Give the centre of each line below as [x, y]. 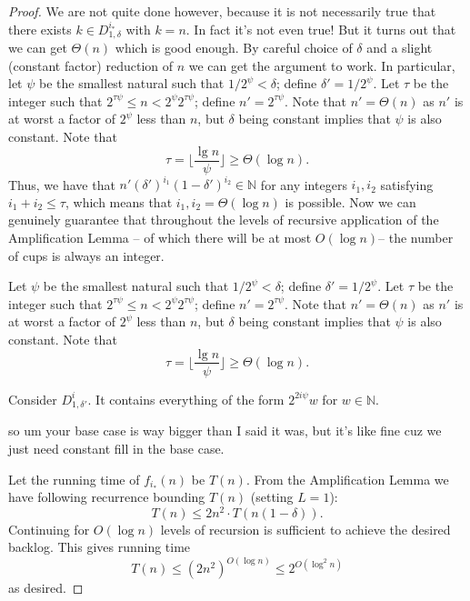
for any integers [304, 184]
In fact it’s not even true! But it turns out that [325, 29]
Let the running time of [74, 479]
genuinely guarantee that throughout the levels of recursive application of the [224, 220]
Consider [33, 399]
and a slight [400, 48]
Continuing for [49, 529]
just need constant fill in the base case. [116, 448]
